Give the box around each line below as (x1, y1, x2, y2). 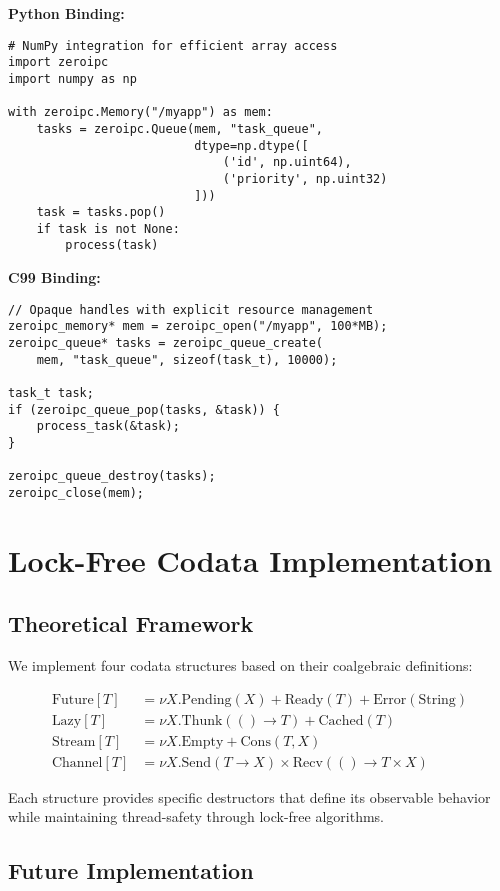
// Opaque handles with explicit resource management (8, 302, 374, 317)
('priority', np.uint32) (222, 171, 388, 186)
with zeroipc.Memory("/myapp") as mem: (8, 105, 273, 120)
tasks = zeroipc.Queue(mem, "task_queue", (36, 121, 323, 136)
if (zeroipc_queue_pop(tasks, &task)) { (8, 402, 281, 417)
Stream (51, 734, 96, 749)
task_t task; (8, 386, 94, 400)
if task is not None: (36, 221, 180, 236)
